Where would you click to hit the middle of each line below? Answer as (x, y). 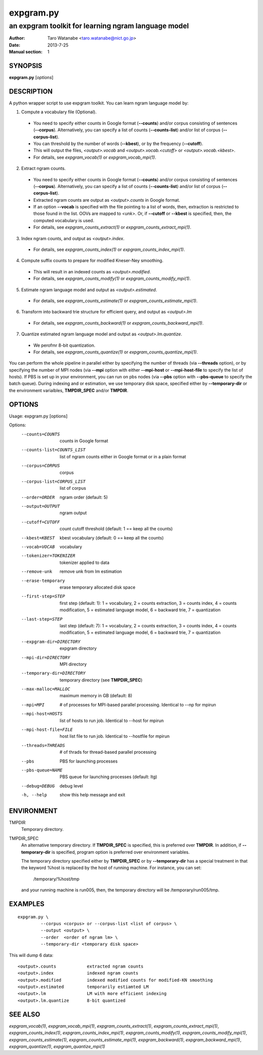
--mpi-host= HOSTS (42, 714)
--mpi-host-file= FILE (47, 730)
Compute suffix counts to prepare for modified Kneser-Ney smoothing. (92, 261)
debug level (71, 786)
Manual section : (26, 52)
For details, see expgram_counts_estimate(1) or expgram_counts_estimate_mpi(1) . (115, 301)
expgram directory (78, 648)
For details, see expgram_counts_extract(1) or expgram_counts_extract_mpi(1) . (112, 228)
